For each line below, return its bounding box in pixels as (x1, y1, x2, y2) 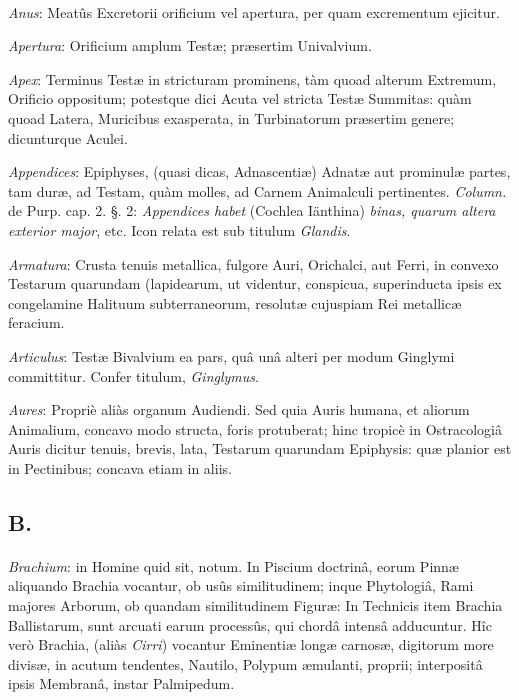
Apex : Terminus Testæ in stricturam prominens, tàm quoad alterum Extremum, (8, 68, 497, 89)
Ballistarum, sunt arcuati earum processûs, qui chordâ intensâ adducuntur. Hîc (8, 614, 492, 635)
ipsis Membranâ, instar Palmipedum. (8, 673, 235, 694)
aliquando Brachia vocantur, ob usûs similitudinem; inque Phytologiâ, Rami (8, 575, 474, 596)
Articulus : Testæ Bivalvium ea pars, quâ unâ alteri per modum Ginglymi (8, 345, 455, 366)
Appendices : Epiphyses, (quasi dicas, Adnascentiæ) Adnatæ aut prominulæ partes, (8, 161, 511, 182)
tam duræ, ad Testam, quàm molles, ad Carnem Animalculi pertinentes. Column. (8, 180, 507, 201)
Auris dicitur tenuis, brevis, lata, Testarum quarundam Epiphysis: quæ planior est (8, 438, 512, 459)
